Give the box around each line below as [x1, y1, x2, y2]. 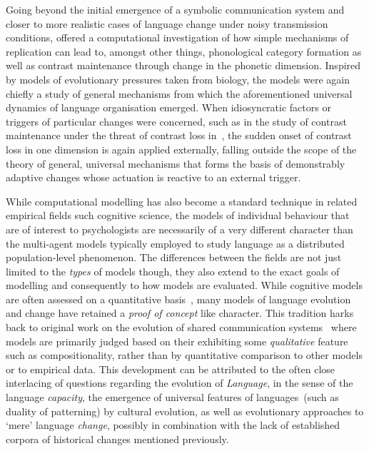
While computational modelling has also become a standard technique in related [6, 193, 358, 208]
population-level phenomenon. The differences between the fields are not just [6, 250, 342, 265]
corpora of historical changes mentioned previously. [6, 431, 229, 446]
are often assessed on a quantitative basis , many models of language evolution [6, 291, 351, 306]
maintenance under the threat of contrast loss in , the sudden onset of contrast [6, 128, 352, 143]
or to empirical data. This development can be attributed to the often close [6, 361, 335, 376]
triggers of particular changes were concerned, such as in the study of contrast [6, 113, 347, 128]
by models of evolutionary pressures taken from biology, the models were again [6, 71, 350, 86]
